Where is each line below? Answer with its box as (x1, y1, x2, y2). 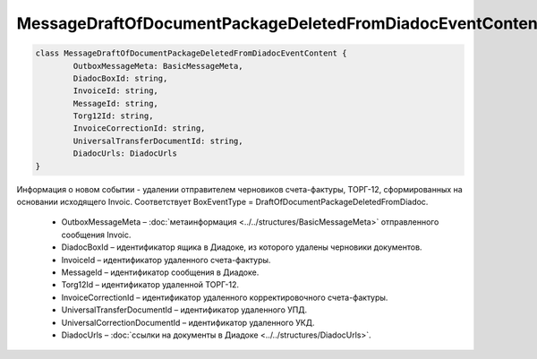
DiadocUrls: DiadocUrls (72, 149, 178, 158)
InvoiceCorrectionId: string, (72, 124, 206, 133)
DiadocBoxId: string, (72, 73, 168, 83)
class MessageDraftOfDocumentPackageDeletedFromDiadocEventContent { (35, 48, 347, 58)
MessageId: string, (72, 98, 158, 108)
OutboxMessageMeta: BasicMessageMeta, (72, 61, 243, 71)
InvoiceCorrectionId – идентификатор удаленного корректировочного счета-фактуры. (61, 292, 388, 303)
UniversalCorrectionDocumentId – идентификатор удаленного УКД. (61, 317, 315, 328)
